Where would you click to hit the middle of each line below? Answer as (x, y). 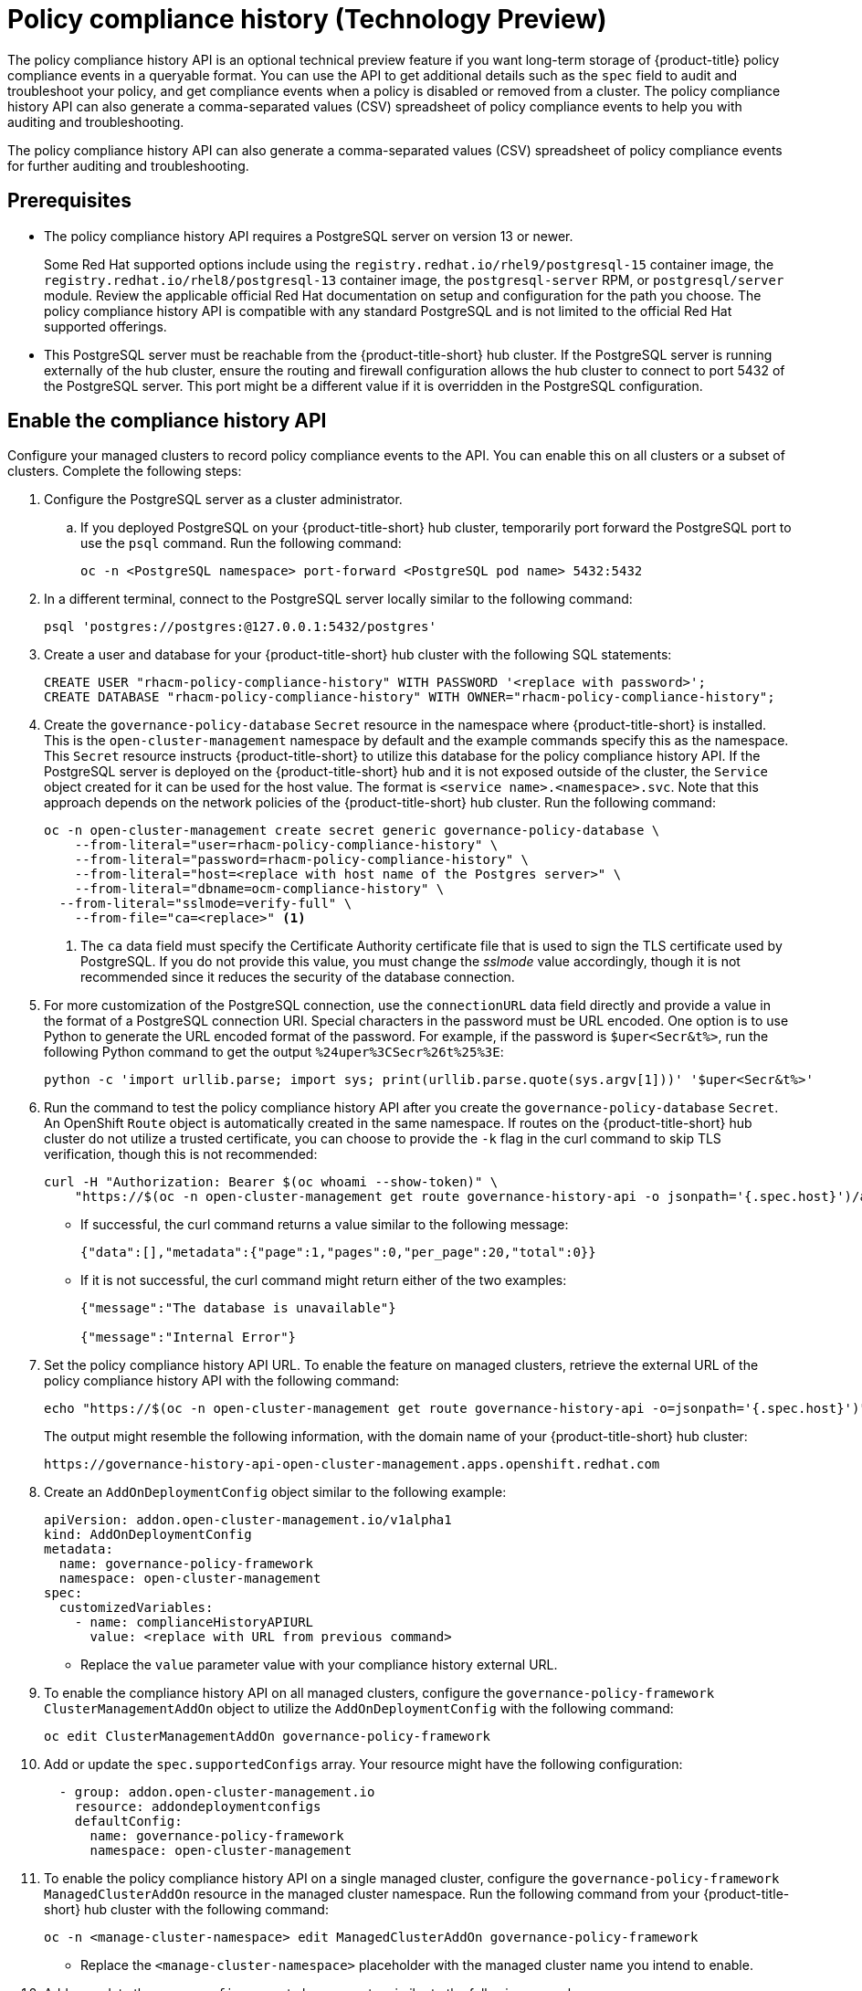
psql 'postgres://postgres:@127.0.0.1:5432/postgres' (240, 627)
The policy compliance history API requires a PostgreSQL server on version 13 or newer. (309, 236)
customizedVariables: (136, 1608)
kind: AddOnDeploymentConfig (148, 1535)
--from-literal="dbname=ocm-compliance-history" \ (259, 889)
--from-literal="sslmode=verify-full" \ (205, 904)
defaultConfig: (128, 1822)
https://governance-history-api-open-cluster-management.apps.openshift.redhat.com (352, 1464)
